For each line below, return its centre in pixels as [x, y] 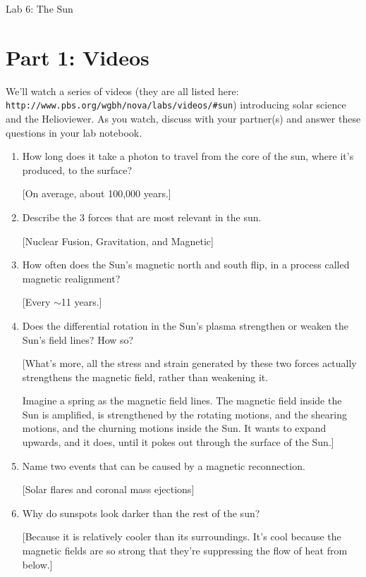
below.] [37, 564]
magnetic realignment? [71, 278]
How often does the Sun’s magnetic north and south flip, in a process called [186, 265]
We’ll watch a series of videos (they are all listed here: [122, 91]
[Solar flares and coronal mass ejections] [108, 489]
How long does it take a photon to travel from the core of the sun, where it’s [188, 156]
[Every [36, 302]
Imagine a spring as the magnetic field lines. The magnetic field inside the [182, 401]
